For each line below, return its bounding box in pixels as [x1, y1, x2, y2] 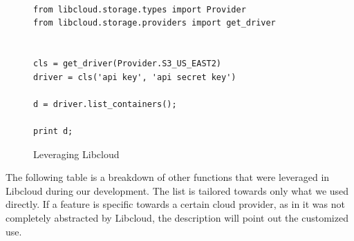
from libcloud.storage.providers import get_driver [33, 18, 276, 28]
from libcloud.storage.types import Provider [33, 4, 246, 15]
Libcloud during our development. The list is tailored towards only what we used [6, 183, 349, 197]
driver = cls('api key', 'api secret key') [33, 72, 236, 82]
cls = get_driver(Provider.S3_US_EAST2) [33, 58, 222, 68]
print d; [33, 126, 73, 136]
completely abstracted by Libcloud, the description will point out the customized [6, 210, 348, 224]
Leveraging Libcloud [33, 146, 120, 161]
